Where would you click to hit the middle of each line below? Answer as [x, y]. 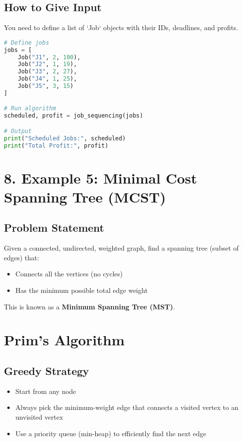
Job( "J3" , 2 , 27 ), [47, 72]
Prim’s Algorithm [64, 340]
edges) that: [22, 257]
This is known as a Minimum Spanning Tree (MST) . [89, 306]
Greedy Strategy [47, 370]
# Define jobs [27, 42]
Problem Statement [54, 228]
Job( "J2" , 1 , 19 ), [47, 64]
